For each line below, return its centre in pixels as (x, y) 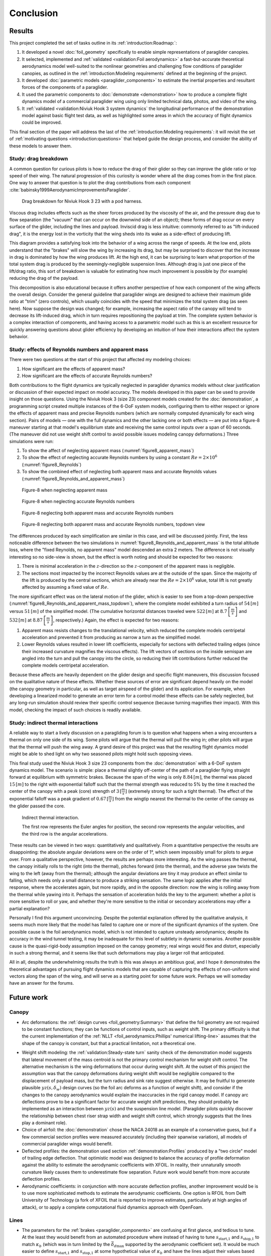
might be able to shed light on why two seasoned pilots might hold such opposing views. (101, 754)
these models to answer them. (41, 146)
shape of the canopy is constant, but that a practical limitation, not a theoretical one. (109, 1043)
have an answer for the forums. (42, 983)
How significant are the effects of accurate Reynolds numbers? (87, 376)
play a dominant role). (44, 1123)
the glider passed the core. (37, 806)
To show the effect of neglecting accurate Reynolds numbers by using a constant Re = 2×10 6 (120, 457)
